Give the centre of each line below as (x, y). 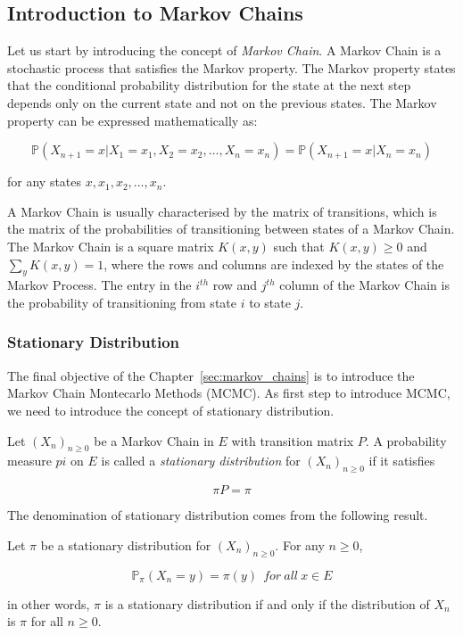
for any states (45, 181)
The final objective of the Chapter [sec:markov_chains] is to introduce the (211, 375)
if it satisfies (402, 461)
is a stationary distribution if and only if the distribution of (267, 603)
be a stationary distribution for (126, 544)
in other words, (49, 603)
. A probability (406, 440)
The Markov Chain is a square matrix (111, 246)
